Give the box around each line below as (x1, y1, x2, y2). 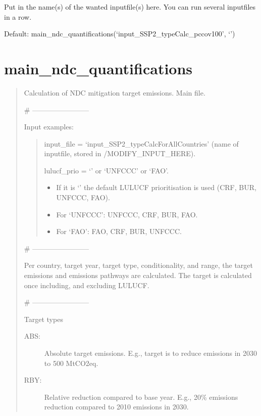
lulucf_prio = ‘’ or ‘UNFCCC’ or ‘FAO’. (44, 165, 169, 175)
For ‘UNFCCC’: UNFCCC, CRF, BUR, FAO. (56, 209, 198, 219)
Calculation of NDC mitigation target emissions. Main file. (24, 87, 205, 98)
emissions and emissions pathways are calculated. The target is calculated (24, 270, 252, 281)
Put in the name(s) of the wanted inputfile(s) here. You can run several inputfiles (4, 2, 256, 12)
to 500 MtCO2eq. (44, 357, 98, 368)
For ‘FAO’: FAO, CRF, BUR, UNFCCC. (56, 226, 182, 237)
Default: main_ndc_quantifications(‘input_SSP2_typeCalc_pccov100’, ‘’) (4, 28, 235, 39)
